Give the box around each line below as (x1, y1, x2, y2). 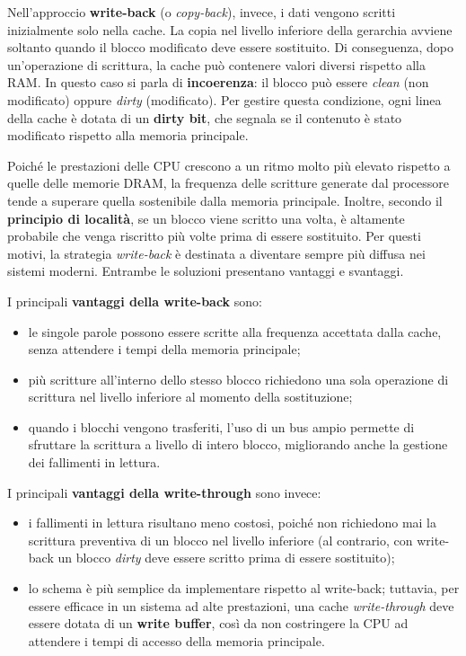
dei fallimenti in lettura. (28, 453, 161, 472)
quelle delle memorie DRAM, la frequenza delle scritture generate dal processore (7, 173, 450, 192)
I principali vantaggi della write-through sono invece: (7, 483, 321, 501)
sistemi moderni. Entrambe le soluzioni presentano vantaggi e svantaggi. (7, 262, 404, 280)
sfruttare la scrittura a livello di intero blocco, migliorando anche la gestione (28, 435, 448, 454)
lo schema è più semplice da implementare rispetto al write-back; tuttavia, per (28, 579, 460, 598)
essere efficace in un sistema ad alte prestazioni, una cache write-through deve (28, 596, 454, 615)
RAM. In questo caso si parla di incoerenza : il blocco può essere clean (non (7, 73, 429, 92)
